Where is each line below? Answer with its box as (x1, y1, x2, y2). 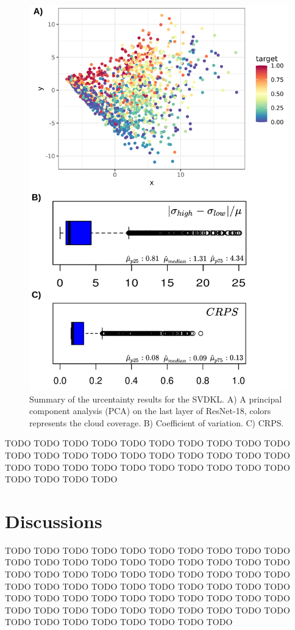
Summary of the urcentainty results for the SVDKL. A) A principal (29, 392, 282, 405)
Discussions (5, 508, 102, 533)
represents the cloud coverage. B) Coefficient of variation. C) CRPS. (29, 416, 284, 429)
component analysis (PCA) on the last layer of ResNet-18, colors (29, 404, 271, 417)
